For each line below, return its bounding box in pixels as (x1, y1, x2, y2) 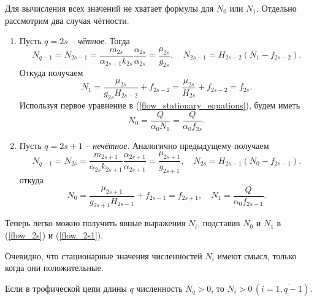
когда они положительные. (5, 261, 104, 274)
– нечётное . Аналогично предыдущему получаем (85, 139, 269, 151)
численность (136, 281, 183, 294)
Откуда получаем (19, 66, 83, 79)
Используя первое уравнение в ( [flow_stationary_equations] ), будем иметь (19, 98, 300, 111)
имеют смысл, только (217, 249, 297, 262)
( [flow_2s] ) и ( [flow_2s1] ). (5, 229, 104, 241)
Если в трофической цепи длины (5, 281, 127, 294)
